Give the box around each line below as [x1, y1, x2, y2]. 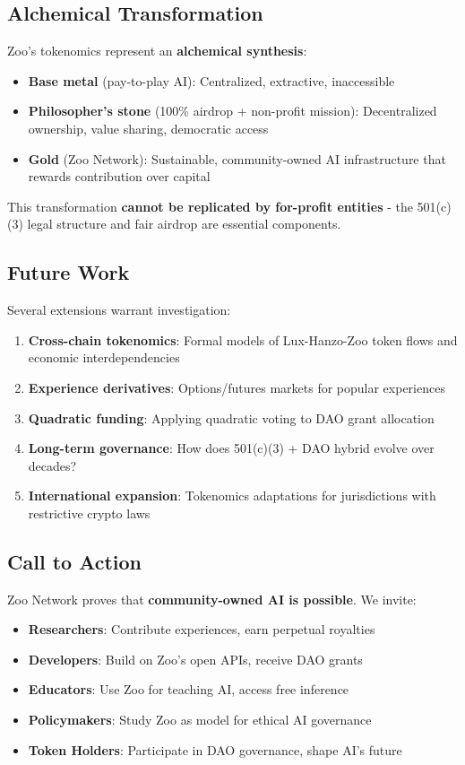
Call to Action [7, 547, 142, 575]
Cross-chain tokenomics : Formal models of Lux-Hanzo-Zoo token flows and [28, 330, 458, 349]
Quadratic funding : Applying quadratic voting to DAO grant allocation [28, 408, 435, 427]
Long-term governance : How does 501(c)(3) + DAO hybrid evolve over [28, 439, 435, 457]
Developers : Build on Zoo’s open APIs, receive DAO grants [28, 649, 363, 668]
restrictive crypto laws [28, 503, 151, 522]
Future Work [7, 258, 130, 286]
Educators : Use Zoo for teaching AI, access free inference [28, 680, 349, 699]
